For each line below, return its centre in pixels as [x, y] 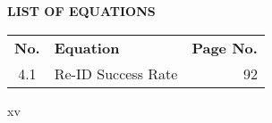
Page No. [225, 47]
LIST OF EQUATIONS [81, 11]
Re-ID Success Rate [116, 73]
